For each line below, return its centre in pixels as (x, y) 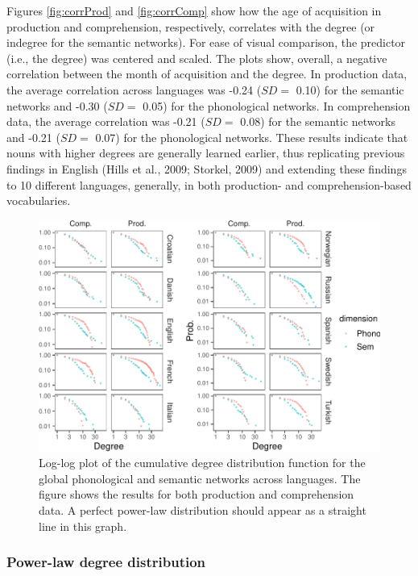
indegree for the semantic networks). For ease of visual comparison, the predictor (206, 42)
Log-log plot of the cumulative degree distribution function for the (202, 463)
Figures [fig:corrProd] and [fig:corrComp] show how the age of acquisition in (194, 10)
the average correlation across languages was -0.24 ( (134, 89)
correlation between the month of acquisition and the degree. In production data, (207, 74)
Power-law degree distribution (106, 562)
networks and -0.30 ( (57, 105)
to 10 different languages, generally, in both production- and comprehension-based (209, 184)
